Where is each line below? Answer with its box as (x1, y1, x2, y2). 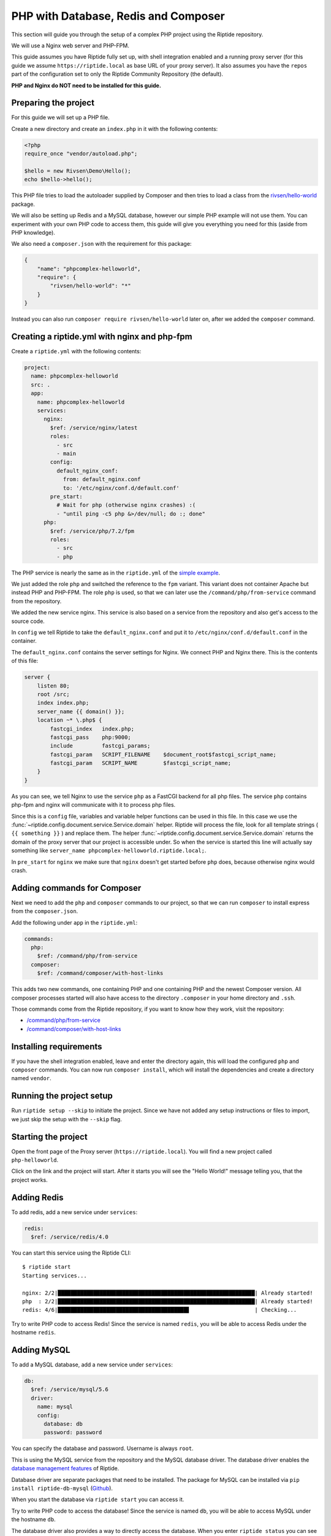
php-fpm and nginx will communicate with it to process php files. (11, 801, 176, 809)
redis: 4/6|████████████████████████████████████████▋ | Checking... (22, 1306, 297, 1314)
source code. (11, 617, 45, 625)
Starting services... (22, 1272, 87, 1279)
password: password (44, 1429, 102, 1436)
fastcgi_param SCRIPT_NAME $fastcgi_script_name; (50, 759, 232, 767)
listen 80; (37, 682, 70, 689)
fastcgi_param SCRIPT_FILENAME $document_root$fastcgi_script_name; (50, 751, 277, 758)
